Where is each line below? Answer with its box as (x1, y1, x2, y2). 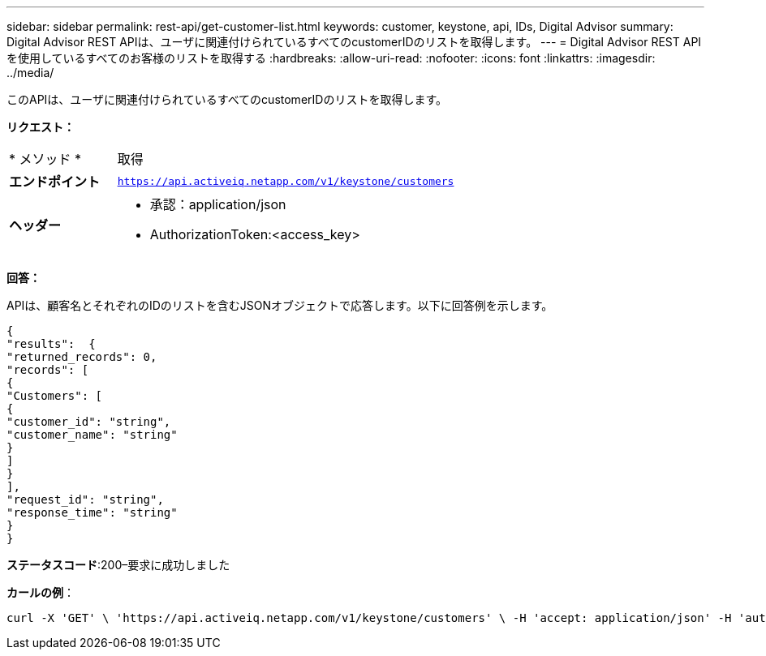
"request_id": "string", (6, 493, 164, 506)
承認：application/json (149, 196, 286, 212)
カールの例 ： (6, 585, 75, 599)
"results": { (6, 337, 96, 350)
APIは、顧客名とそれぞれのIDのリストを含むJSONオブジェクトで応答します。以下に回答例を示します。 (6, 298, 553, 312)
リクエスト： (6, 120, 75, 134)
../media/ (6, 66, 54, 79)
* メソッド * (9, 151, 82, 167)
